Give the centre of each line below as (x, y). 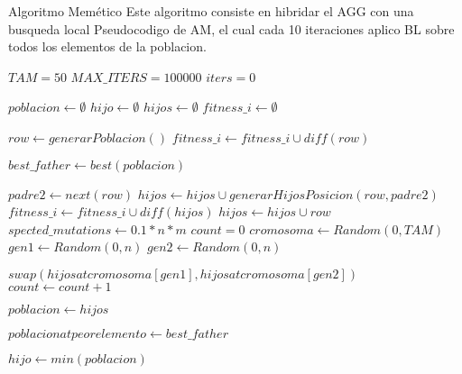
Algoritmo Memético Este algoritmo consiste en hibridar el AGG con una (211, 11)
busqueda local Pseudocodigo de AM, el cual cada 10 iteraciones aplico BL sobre (231, 28)
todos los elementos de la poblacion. (107, 46)
